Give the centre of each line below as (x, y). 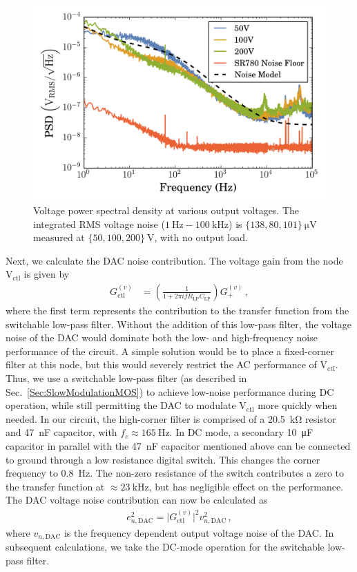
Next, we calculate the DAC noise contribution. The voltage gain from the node (174, 260)
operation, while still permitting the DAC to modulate (121, 405)
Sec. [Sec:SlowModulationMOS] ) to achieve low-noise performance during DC (170, 391)
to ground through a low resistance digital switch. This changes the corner (163, 459)
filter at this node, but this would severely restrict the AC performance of (161, 364)
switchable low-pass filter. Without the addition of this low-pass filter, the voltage (179, 324)
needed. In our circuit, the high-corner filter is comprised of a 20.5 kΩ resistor (171, 418)
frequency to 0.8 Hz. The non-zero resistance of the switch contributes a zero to (175, 473)
